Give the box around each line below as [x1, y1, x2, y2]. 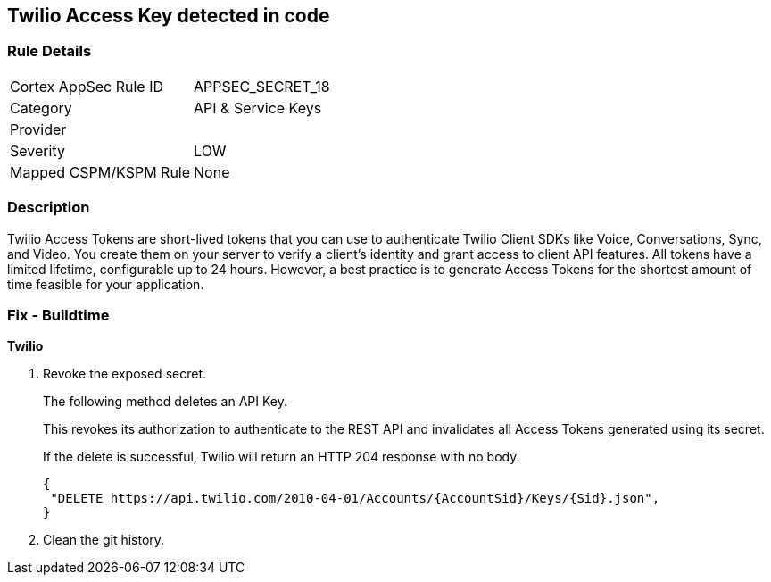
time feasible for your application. [7, 276, 204, 292]
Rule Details [7, 42, 92, 61]
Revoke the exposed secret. [43, 366, 206, 382]
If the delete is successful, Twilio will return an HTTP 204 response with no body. [43, 449, 520, 465]
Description [7, 198, 90, 217]
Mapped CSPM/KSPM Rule [10, 162, 191, 181]
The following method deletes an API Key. [43, 394, 287, 410]
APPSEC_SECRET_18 [194, 77, 330, 96]
